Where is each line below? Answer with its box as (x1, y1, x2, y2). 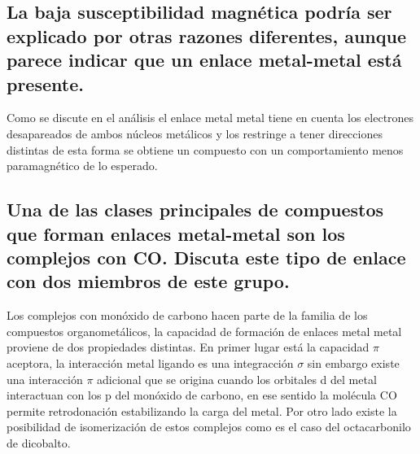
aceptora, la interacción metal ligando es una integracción (7, 354, 294, 371)
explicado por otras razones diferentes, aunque (7, 23, 406, 48)
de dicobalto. (7, 434, 71, 451)
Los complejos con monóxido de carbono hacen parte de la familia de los (7, 307, 368, 324)
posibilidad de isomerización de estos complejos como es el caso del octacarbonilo (7, 418, 411, 435)
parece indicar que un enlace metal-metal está (7, 47, 402, 72)
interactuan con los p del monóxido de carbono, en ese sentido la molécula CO (7, 386, 397, 404)
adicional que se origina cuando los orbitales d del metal (97, 370, 377, 387)
